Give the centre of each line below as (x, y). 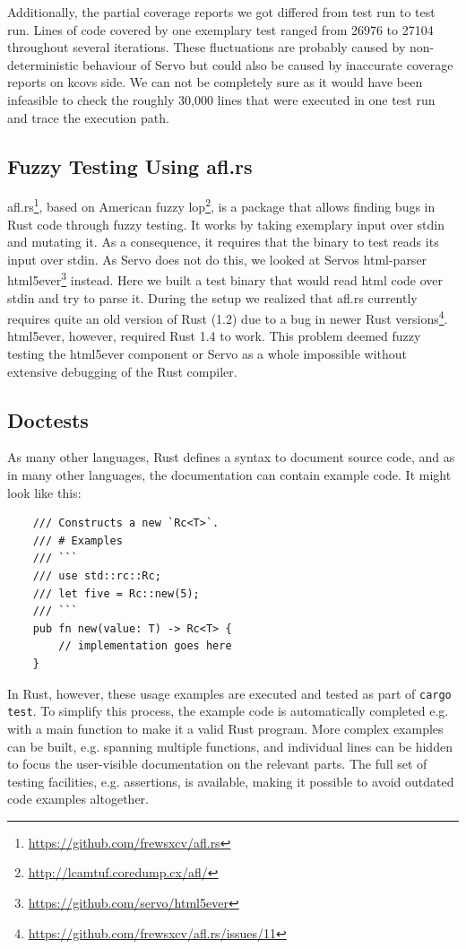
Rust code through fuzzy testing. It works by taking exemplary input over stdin (226, 224)
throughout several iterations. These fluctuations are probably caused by (207, 47)
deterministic (43, 64)
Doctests (48, 419)
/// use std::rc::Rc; (97, 576)
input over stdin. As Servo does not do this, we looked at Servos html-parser (217, 259)
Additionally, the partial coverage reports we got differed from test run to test (221, 12)
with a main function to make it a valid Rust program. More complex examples (225, 728)
